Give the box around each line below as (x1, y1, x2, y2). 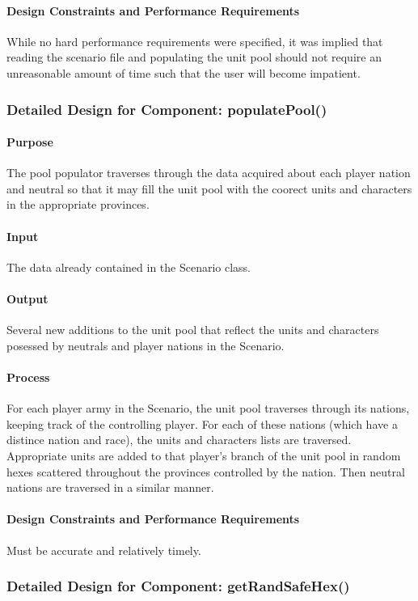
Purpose (6, 133, 53, 150)
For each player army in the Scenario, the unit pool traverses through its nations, (6, 400, 410, 417)
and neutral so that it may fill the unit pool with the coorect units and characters (6, 180, 412, 197)
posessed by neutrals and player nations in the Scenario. (6, 336, 285, 353)
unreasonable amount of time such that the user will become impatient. (6, 64, 361, 81)
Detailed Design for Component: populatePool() (6, 99, 327, 119)
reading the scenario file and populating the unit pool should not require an (6, 49, 382, 66)
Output (6, 290, 49, 307)
